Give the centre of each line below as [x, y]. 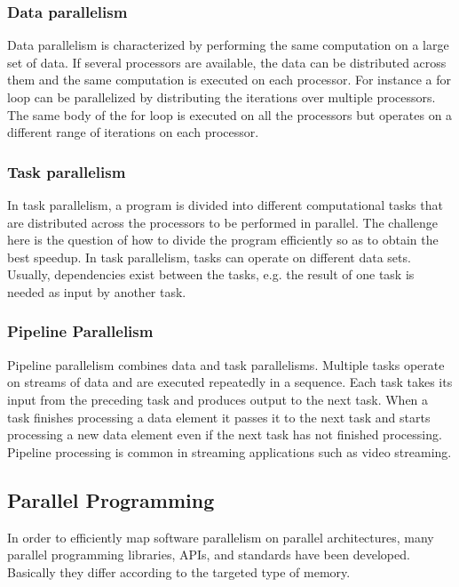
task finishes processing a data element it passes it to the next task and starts [219, 417]
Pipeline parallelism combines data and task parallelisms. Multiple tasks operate [226, 364]
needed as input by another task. [97, 291]
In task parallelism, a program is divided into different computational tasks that [225, 205]
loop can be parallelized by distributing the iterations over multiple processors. [222, 97]
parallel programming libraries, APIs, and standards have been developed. [209, 555]
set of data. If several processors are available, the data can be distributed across [227, 62]
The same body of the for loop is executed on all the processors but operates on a [230, 114]
